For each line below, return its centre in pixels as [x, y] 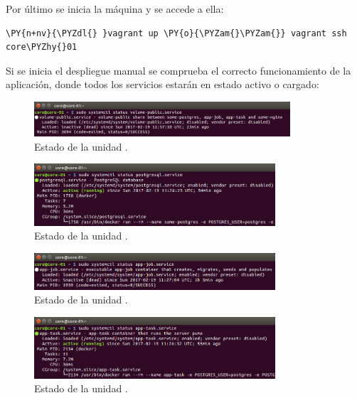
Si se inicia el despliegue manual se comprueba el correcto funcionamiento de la [178, 70]
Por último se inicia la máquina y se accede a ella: [115, 9]
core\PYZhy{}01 [42, 47]
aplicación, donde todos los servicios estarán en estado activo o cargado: [162, 84]
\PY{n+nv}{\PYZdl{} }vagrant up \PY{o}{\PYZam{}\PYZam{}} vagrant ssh [176, 33]
